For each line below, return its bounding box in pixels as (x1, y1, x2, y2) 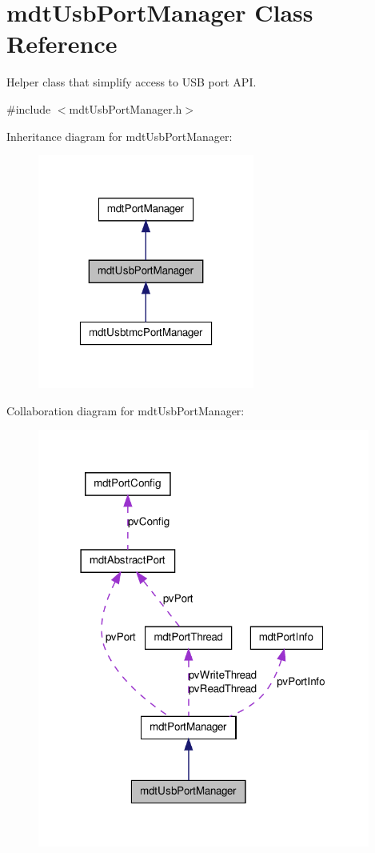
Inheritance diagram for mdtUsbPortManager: (6, 127, 233, 144)
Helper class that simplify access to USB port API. (6, 74, 257, 90)
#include (6, 100, 51, 117)
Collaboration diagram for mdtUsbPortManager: (6, 402, 245, 418)
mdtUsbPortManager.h (69, 100, 182, 117)
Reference (6, 27, 118, 60)
